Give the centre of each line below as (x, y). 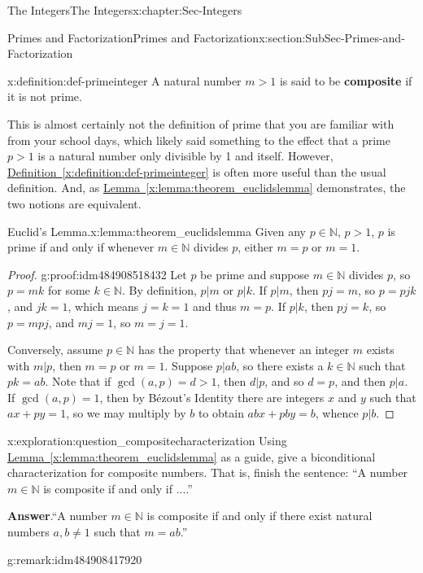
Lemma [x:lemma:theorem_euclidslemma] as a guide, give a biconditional (192, 456)
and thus (215, 306)
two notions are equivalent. (74, 203)
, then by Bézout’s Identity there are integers (212, 397)
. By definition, (159, 290)
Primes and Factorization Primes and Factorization (133, 37)
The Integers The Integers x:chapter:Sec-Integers (125, 10)
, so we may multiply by (126, 413)
